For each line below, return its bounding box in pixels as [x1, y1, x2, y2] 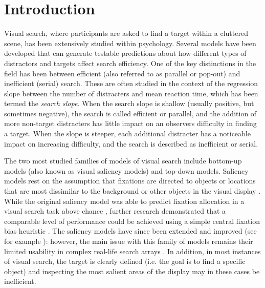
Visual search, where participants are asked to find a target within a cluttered [4, 28, 248, 38]
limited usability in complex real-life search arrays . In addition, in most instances [4, 245, 261, 256]
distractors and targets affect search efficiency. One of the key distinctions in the [4, 57, 256, 68]
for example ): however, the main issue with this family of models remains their [4, 236, 253, 246]
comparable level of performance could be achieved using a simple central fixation [4, 215, 260, 226]
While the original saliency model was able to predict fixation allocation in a [4, 195, 245, 206]
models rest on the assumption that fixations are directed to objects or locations [4, 175, 256, 186]
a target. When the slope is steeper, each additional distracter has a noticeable [4, 128, 251, 139]
